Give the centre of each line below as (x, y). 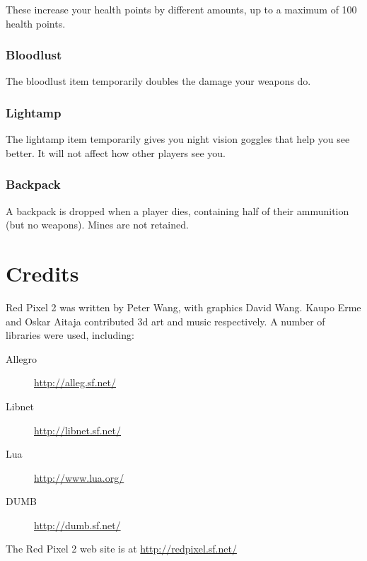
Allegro (21, 358)
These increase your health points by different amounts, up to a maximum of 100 (181, 9)
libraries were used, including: (70, 335)
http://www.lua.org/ (79, 477)
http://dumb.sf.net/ (77, 525)
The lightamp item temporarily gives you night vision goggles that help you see (178, 139)
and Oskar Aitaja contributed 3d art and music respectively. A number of (165, 321)
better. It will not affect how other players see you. (116, 152)
